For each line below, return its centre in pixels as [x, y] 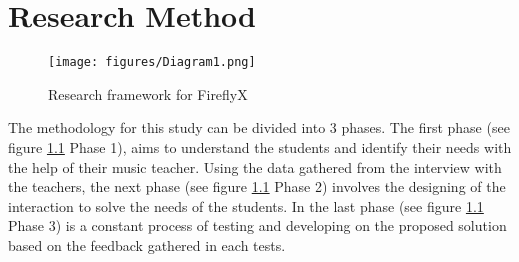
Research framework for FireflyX [148, 93]
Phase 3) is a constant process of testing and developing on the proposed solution [257, 225]
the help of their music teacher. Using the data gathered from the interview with [255, 166]
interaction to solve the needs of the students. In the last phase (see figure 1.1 [246, 205]
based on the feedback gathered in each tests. [147, 244]
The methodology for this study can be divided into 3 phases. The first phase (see [259, 127]
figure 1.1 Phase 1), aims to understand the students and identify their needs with [260, 146]
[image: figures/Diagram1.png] [152, 62]
